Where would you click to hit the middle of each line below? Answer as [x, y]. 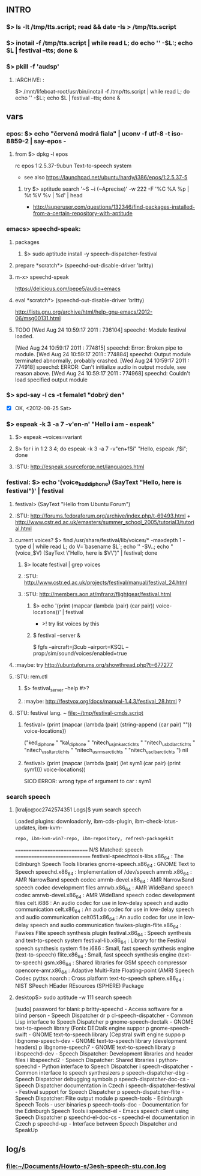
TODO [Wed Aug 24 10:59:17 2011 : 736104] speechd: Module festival [100, 330]
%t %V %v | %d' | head [53, 196]
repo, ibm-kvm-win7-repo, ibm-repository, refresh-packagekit [94, 839]
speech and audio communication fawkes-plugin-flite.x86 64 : [106, 926]
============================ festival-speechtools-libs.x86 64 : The [99, 857]
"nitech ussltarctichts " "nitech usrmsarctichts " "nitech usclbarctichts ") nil [106, 751]
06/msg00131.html [38, 318]
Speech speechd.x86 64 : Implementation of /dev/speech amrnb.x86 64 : [103, 873]
